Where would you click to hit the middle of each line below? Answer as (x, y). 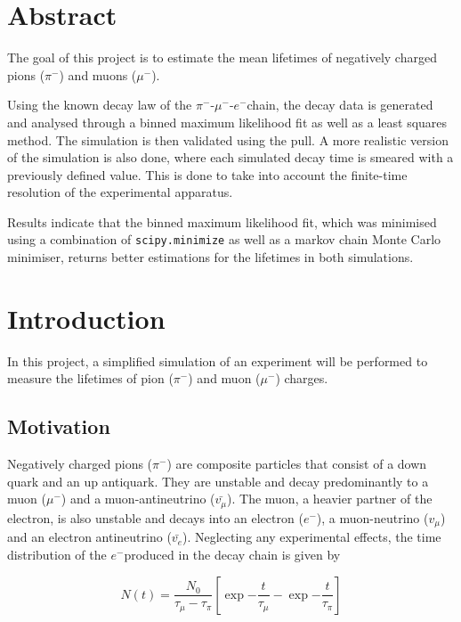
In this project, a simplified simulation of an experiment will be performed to (218, 360)
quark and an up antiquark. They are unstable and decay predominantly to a (218, 481)
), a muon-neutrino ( (372, 517)
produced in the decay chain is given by (232, 554)
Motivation (59, 426)
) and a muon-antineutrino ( (138, 499)
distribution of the (57, 554)
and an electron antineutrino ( (89, 537)
